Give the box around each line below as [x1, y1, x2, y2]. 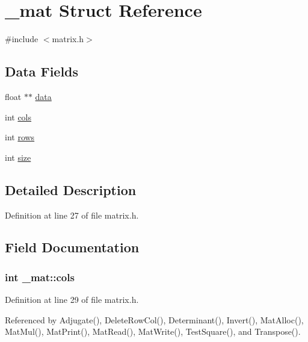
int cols [5, 110, 32, 123]
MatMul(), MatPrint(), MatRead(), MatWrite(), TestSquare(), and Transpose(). [5, 325, 301, 338]
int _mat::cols [5, 269, 75, 284]
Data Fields [5, 62, 79, 81]
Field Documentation [5, 238, 140, 256]
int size [5, 151, 31, 163]
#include [5, 33, 38, 45]
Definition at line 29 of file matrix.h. [5, 293, 139, 306]
